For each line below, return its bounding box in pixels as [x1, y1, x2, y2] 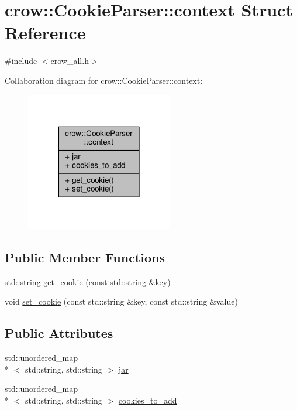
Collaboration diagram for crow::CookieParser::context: [5, 74, 203, 86]
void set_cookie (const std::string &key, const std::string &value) [5, 295, 238, 307]
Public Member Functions [5, 248, 165, 266]
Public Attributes [5, 324, 113, 342]
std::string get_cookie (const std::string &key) [5, 275, 171, 288]
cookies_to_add [118, 394, 177, 406]
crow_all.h [50, 54, 89, 67]
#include [5, 54, 37, 67]
